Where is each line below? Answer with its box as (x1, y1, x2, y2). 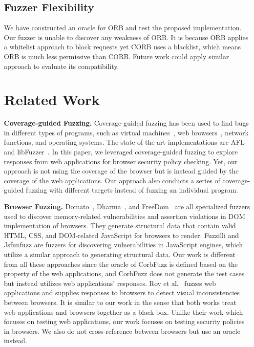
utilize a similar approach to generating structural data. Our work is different (4, 249, 235, 260)
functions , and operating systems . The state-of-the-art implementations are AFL (4, 137, 245, 147)
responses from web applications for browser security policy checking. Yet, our (4, 156, 238, 166)
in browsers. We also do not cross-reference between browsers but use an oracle (4, 325, 240, 336)
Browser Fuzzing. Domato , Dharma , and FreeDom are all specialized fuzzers (4, 201, 250, 212)
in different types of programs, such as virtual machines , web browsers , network (4, 127, 249, 137)
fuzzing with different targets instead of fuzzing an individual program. (26, 185, 238, 195)
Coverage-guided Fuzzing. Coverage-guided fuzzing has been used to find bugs (4, 118, 249, 128)
